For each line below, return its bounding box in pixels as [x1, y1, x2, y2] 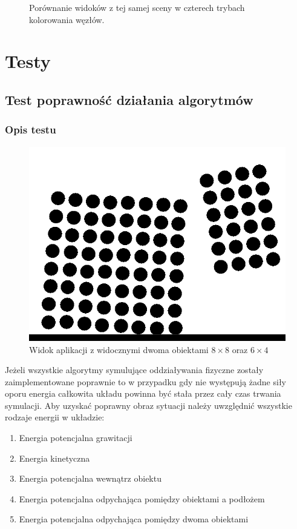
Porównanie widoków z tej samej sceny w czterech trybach [29, 1, 245, 13]
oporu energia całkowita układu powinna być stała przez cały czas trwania [5, 387, 281, 400]
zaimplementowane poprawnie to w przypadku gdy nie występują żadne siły [5, 375, 286, 388]
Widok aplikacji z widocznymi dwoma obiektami [29, 343, 209, 355]
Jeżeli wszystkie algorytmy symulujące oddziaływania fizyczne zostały [5, 363, 264, 376]
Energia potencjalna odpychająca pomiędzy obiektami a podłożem [19, 492, 265, 505]
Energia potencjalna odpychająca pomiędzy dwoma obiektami [19, 513, 249, 525]
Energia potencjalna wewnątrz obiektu [19, 472, 162, 485]
